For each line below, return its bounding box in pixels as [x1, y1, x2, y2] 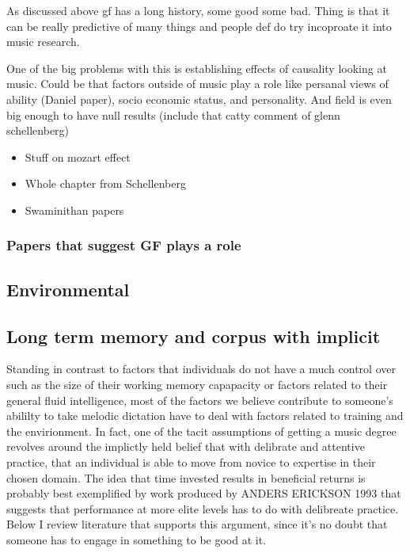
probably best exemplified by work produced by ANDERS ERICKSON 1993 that [6, 485, 401, 502]
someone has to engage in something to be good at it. [6, 531, 267, 547]
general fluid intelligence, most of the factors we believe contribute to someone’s [6, 391, 393, 408]
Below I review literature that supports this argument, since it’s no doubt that [6, 516, 388, 532]
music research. [6, 33, 80, 50]
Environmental [6, 276, 130, 301]
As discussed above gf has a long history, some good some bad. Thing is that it [6, 2, 390, 18]
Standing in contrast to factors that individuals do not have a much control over [6, 360, 396, 377]
